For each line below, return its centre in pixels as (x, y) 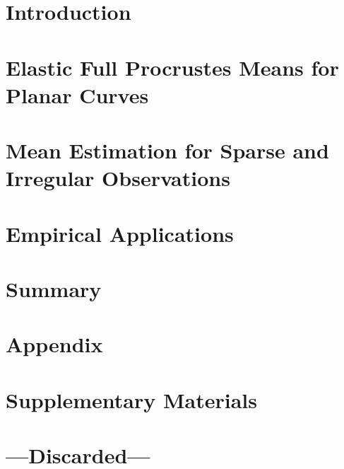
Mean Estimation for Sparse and (167, 150)
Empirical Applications (120, 233)
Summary (54, 289)
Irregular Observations (118, 178)
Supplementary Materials (131, 399)
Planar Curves (77, 94)
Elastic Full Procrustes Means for (172, 67)
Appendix (54, 344)
